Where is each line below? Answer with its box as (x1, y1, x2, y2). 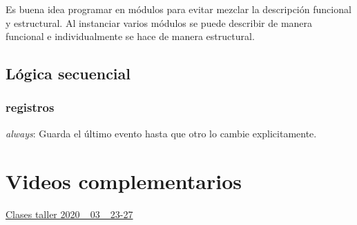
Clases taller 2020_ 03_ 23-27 (6, 206, 133, 221)
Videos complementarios (6, 166, 242, 195)
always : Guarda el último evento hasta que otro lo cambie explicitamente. (6, 126, 317, 140)
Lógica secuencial (6, 63, 131, 84)
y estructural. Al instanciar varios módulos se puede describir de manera (6, 15, 313, 30)
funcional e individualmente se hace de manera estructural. (6, 29, 255, 43)
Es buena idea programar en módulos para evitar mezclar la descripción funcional (6, 2, 351, 16)
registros (6, 99, 55, 116)
